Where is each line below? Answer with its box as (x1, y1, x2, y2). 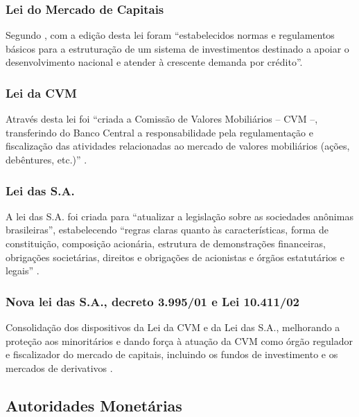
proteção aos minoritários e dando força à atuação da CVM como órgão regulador (6, 333, 353, 348)
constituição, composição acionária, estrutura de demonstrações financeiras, (6, 236, 326, 250)
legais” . (6, 263, 40, 278)
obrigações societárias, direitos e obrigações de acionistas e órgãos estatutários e (6, 249, 344, 264)
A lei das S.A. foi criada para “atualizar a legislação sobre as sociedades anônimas (6, 208, 353, 223)
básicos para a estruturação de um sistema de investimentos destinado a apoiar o (6, 41, 349, 55)
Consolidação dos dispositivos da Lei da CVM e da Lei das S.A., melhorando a (6, 320, 340, 334)
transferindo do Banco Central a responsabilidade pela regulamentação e (6, 125, 313, 139)
